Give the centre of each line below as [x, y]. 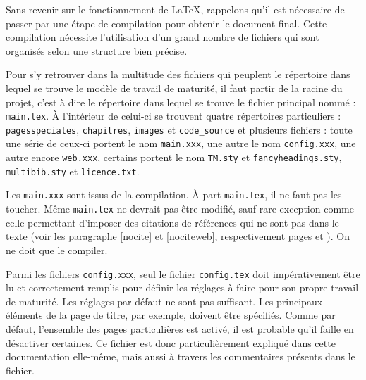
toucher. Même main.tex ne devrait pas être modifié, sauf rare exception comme [180, 209]
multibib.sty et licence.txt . [73, 171]
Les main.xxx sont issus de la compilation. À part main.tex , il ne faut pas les [174, 195]
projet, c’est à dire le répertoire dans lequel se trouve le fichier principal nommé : [181, 102]
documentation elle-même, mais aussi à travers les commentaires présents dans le [181, 356]
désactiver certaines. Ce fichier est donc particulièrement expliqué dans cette [171, 342]
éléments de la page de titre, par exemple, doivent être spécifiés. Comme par [171, 315]
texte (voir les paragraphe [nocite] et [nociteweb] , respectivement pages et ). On [178, 236]
